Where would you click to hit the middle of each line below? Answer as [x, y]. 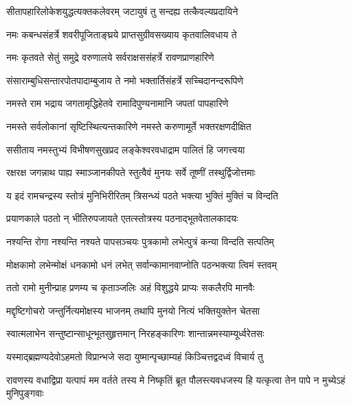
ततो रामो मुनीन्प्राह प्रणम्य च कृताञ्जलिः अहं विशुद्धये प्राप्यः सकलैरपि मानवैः [131, 287]
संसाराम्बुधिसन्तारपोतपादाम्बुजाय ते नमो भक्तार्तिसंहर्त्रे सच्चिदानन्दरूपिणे [125, 80]
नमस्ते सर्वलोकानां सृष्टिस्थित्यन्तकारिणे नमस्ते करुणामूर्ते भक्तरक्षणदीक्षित [129, 126]
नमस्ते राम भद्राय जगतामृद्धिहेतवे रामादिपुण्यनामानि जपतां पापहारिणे [117, 103]
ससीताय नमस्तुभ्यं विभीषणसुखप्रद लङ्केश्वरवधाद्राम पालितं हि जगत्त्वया [126, 149]
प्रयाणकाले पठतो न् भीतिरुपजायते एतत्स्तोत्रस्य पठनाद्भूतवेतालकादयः [122, 218]
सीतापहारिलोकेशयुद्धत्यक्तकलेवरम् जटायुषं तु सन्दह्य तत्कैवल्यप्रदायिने [122, 11]
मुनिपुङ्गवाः [25, 393]
